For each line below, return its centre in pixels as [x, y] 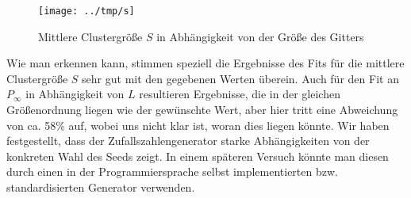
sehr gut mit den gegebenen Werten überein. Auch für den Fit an [240, 78]
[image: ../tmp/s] [86, 11]
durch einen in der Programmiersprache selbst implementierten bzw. [172, 171]
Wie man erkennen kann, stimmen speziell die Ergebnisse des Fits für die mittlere [205, 63]
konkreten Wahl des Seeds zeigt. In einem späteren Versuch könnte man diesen [198, 156]
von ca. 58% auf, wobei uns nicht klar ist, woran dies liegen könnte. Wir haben [198, 125]
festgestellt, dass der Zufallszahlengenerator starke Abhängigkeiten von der [188, 141]
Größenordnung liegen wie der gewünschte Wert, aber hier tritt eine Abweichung [202, 110]
